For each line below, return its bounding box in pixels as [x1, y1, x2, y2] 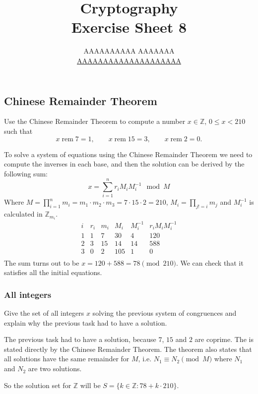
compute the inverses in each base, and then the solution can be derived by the [4, 159, 245, 169]
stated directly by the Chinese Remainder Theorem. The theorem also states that [4, 343, 252, 354]
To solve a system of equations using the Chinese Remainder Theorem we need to [4, 149, 253, 159]
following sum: [4, 168, 48, 178]
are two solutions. [28, 363, 82, 374]
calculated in [4, 209, 43, 219]
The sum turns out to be [4, 257, 79, 268]
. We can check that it [176, 257, 244, 268]
